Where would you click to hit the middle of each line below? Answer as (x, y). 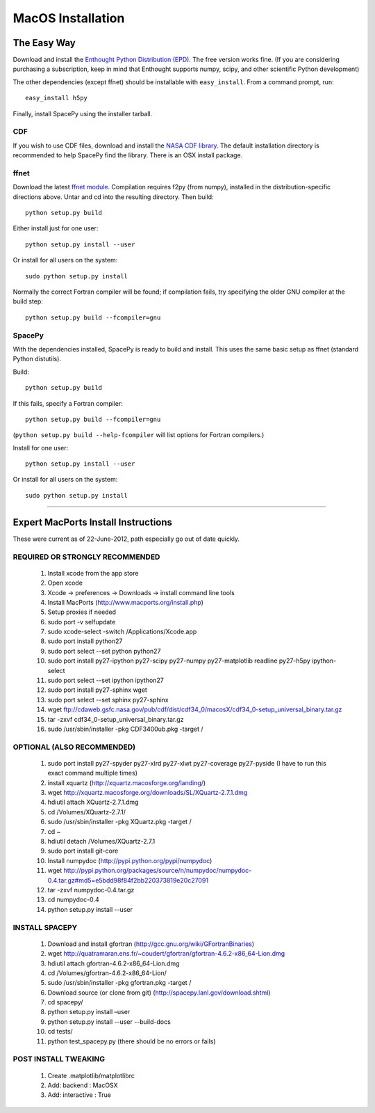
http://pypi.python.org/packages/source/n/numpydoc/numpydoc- (158, 871)
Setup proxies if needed (82, 612)
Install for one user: (41, 448)
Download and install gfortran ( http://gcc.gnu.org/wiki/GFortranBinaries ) (151, 944)
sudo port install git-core (83, 851)
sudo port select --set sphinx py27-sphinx (108, 700)
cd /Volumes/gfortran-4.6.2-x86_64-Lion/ (107, 973)
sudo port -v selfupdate (82, 622)
